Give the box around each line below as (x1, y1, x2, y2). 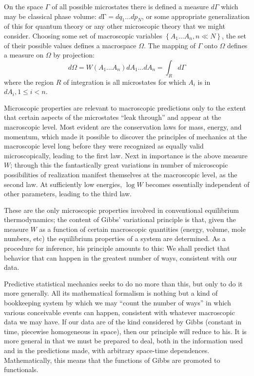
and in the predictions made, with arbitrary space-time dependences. (4, 345, 210, 355)
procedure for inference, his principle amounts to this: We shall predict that (4, 243, 230, 253)
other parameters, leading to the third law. (4, 188, 132, 199)
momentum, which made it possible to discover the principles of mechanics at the (4, 131, 247, 141)
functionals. (4, 364, 39, 375)
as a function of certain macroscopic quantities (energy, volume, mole (39, 224, 246, 234)
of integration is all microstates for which (63, 76, 186, 87)
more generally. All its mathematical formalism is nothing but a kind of (4, 288, 218, 298)
